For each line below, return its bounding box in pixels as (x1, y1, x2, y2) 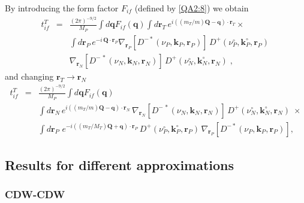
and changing (5, 69, 54, 82)
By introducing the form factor (5, 2, 119, 14)
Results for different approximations (5, 155, 234, 174)
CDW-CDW (5, 187, 65, 202)
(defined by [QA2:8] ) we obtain (134, 2, 249, 14)
